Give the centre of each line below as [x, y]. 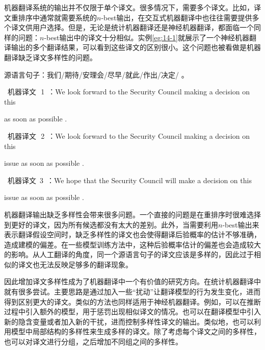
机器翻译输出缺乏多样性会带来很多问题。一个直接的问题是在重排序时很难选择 [132, 214]
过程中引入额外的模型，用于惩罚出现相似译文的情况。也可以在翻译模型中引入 [132, 311]
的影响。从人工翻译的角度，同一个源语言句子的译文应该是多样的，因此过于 [129, 254]
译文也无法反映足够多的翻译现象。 [75, 264]
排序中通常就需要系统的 [57, 17]
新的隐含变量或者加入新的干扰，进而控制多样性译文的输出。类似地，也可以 [129, 321]
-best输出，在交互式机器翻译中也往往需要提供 [177, 17]
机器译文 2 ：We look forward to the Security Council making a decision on [129, 135]
